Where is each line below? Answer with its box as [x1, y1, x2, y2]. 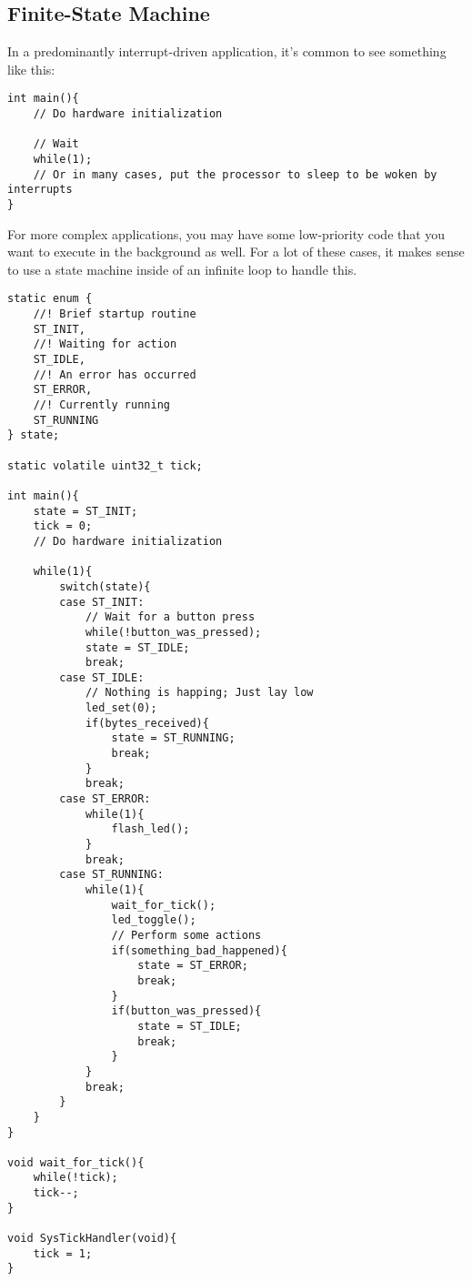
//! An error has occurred [33, 368, 196, 381]
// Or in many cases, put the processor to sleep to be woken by [33, 167, 437, 181]
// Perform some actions [111, 928, 262, 942]
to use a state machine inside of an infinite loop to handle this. [7, 259, 357, 278]
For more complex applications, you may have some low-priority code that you [7, 224, 446, 243]
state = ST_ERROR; [137, 959, 248, 973]
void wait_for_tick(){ [7, 1155, 145, 1169]
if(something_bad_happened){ [111, 943, 287, 957]
